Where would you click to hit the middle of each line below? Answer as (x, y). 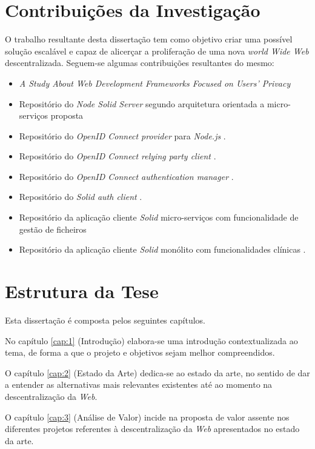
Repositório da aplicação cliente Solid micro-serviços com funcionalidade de (159, 217)
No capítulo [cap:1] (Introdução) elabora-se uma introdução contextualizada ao (151, 340)
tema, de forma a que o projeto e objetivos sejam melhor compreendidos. (140, 352)
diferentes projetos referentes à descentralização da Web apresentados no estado (152, 429)
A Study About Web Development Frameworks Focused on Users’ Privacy (155, 83)
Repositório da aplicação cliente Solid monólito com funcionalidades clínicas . (162, 249)
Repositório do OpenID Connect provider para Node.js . (122, 135)
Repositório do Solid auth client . (81, 197)
